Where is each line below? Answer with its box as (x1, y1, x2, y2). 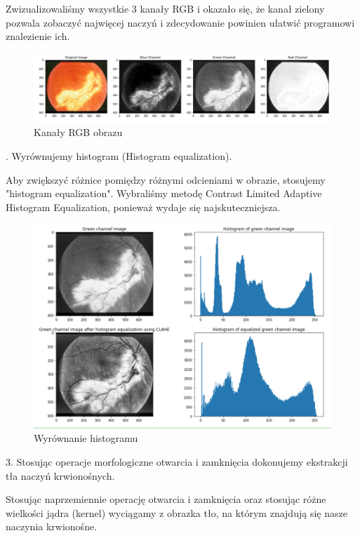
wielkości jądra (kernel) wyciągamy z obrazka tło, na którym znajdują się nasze (6, 505, 347, 520)
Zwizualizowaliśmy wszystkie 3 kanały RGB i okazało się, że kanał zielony (6, 1, 325, 15)
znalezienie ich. (6, 29, 70, 43)
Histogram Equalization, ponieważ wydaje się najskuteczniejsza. (6, 199, 281, 214)
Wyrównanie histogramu (34, 431, 138, 445)
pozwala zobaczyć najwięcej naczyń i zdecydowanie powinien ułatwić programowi (6, 15, 355, 29)
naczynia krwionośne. (6, 519, 98, 534)
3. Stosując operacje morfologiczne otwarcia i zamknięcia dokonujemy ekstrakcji (6, 454, 348, 469)
